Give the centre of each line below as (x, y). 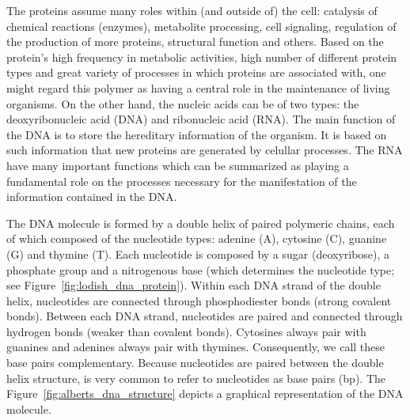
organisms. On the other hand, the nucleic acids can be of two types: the (183, 103)
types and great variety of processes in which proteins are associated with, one (196, 72)
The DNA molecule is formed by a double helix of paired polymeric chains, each (201, 223)
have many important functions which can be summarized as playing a (178, 165)
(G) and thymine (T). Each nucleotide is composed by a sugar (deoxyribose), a (198, 254)
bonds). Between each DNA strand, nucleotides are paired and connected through (205, 316)
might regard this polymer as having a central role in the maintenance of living (198, 87)
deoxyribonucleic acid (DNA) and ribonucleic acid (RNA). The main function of (201, 119)
